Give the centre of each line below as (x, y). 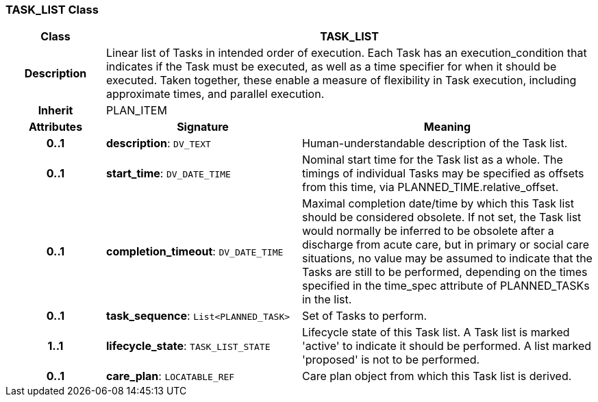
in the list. (327, 300)
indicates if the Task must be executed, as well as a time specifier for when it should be (331, 67)
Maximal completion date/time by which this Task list (438, 204)
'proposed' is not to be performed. (391, 360)
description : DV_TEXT (158, 143)
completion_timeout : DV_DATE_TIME (195, 252)
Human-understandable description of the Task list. (435, 143)
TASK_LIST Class (52, 10)
